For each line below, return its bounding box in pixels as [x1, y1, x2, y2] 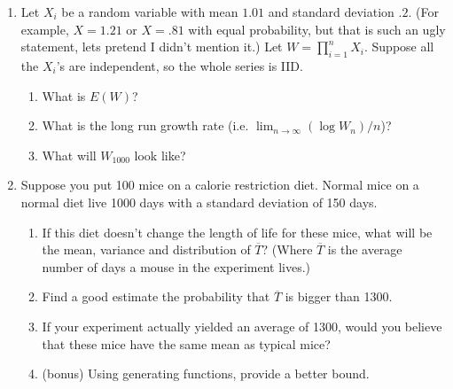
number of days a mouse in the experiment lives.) [42, 257, 311, 276]
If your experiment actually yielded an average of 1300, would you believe [42, 316, 442, 335]
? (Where [262, 240, 313, 259]
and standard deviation [268, 3, 394, 20]
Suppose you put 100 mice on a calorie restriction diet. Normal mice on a [20, 175, 419, 194]
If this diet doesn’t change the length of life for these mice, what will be [42, 222, 433, 241]
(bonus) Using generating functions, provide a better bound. [42, 364, 370, 383]
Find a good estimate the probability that [42, 287, 270, 306]
